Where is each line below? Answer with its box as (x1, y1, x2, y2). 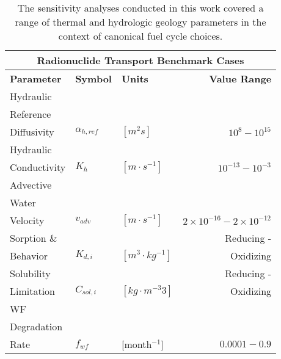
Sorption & (10, 231, 57, 245)
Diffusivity (10, 125, 54, 139)
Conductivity (10, 160, 66, 174)
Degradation (10, 319, 63, 333)
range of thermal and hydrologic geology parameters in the (15, 15, 266, 29)
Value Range (209, 71, 272, 85)
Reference (10, 107, 51, 121)
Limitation (10, 284, 56, 298)
